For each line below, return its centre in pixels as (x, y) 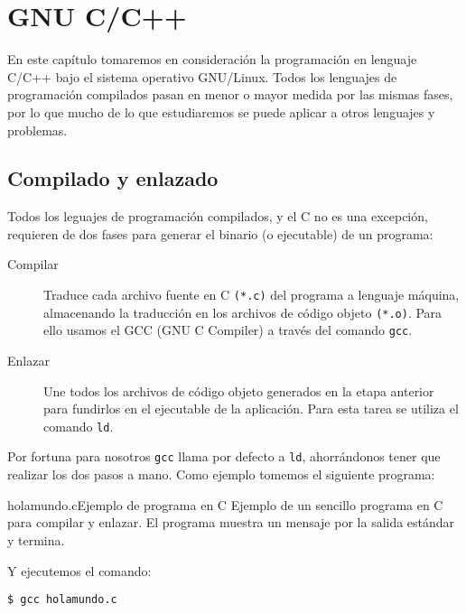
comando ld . (79, 426)
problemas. (37, 130)
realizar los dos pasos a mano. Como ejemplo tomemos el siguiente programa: (221, 474)
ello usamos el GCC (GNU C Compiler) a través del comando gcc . (228, 330)
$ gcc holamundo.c (62, 600)
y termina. (36, 539)
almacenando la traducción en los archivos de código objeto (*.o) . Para (243, 312)
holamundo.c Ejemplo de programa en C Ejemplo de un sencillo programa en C (225, 504)
